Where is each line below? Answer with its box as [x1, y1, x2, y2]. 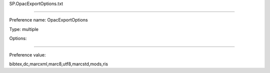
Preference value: [9, 51, 46, 57]
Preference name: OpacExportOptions [9, 17, 88, 23]
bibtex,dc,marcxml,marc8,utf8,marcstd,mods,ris [9, 60, 108, 67]
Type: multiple [9, 26, 38, 32]
